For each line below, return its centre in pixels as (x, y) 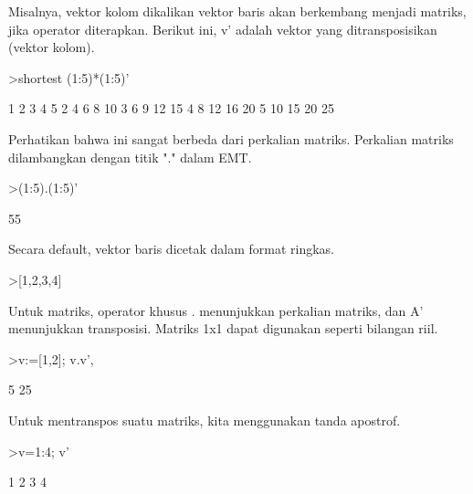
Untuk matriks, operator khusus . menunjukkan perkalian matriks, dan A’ (216, 310)
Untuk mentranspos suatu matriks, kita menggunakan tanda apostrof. (205, 420)
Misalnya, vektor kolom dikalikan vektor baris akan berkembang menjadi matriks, (237, 11)
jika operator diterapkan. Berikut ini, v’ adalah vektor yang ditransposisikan (223, 29)
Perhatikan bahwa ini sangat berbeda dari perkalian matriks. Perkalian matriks (231, 138)
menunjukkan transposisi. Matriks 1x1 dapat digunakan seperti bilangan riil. (223, 328)
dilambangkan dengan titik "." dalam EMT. (130, 157)
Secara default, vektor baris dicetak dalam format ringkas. (171, 249)
